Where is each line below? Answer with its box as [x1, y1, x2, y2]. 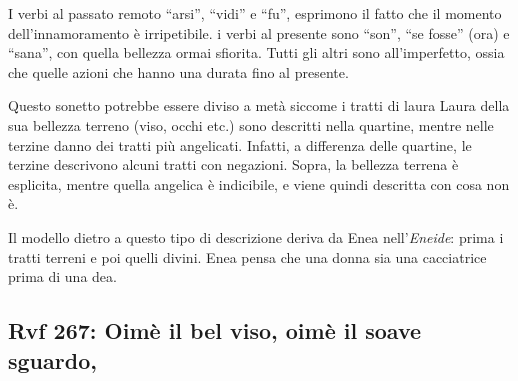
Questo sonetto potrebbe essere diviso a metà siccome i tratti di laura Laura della [8, 95, 510, 116]
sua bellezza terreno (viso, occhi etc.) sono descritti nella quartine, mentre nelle [8, 114, 494, 135]
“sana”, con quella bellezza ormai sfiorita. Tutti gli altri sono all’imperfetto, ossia [8, 42, 505, 63]
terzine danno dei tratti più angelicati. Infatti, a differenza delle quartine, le [8, 134, 472, 155]
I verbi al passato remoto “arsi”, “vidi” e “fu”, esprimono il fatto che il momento [8, 3, 502, 23]
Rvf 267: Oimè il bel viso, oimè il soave [8, 315, 422, 346]
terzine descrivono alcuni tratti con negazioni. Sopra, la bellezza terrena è [8, 154, 459, 175]
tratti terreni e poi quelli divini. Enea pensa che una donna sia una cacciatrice [8, 246, 487, 267]
